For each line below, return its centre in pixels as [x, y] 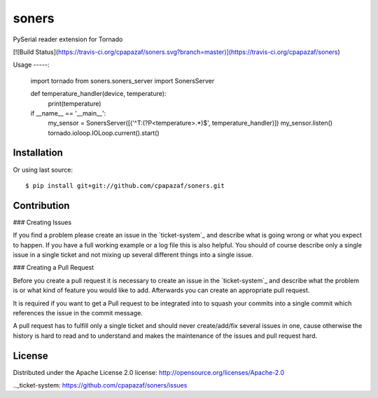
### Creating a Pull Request [54, 268]
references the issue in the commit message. [78, 313]
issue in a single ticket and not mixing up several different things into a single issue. [133, 255]
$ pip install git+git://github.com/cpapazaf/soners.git [125, 185]
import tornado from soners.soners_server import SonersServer [122, 81]
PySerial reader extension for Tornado [68, 39]
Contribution [41, 206]
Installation [38, 153]
